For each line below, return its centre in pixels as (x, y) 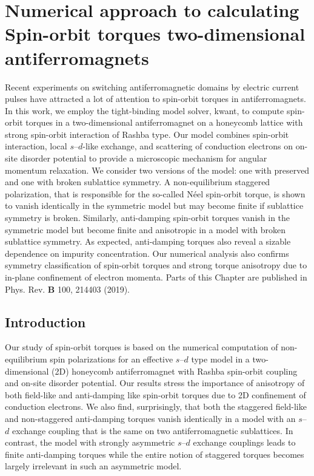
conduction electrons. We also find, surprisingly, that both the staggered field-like (156, 406)
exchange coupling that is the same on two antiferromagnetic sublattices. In (152, 430)
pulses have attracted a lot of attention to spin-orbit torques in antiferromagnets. (155, 99)
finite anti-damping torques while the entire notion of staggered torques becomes (155, 454)
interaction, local (36, 146)
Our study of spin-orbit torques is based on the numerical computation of (142, 347)
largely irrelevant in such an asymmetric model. (93, 466)
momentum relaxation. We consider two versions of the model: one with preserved (157, 170)
